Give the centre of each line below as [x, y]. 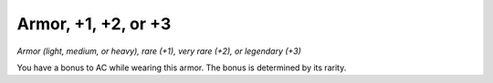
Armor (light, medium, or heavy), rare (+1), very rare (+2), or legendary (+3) [159, 51]
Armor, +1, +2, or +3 [94, 24]
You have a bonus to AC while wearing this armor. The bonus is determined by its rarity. [182, 67]
